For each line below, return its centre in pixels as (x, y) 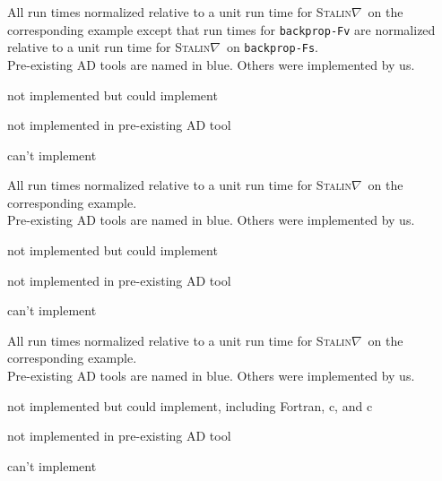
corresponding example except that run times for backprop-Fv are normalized (221, 29)
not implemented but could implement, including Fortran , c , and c (190, 405)
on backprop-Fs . (273, 47)
